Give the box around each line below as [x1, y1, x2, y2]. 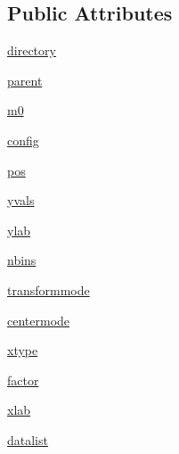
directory [7, 41, 56, 60]
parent [7, 70, 43, 89]
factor [7, 370, 39, 389]
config [7, 130, 39, 149]
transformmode [7, 280, 90, 299]
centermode [7, 310, 70, 329]
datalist [7, 430, 48, 449]
